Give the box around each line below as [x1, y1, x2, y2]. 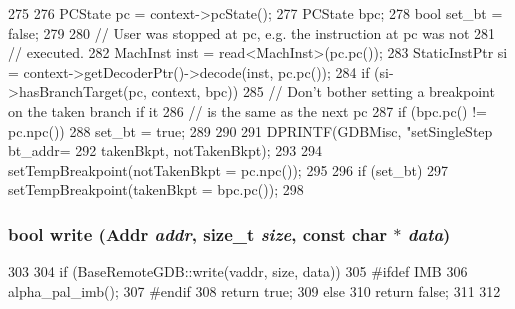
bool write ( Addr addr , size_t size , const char [8, 221, 388, 246]
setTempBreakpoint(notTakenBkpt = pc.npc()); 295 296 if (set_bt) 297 [8, 159, 449, 180]
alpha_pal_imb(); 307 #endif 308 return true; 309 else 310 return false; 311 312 [8, 280, 501, 301]
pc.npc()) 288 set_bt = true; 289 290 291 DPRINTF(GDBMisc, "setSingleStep [8, 120, 493, 141]
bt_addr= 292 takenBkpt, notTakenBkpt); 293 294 [8, 140, 322, 161]
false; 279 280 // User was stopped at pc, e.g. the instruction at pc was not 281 [8, 22, 495, 43]
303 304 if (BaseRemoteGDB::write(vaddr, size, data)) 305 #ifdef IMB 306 [8, 261, 468, 282]
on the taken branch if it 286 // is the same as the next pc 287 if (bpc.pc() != [8, 100, 487, 121]
